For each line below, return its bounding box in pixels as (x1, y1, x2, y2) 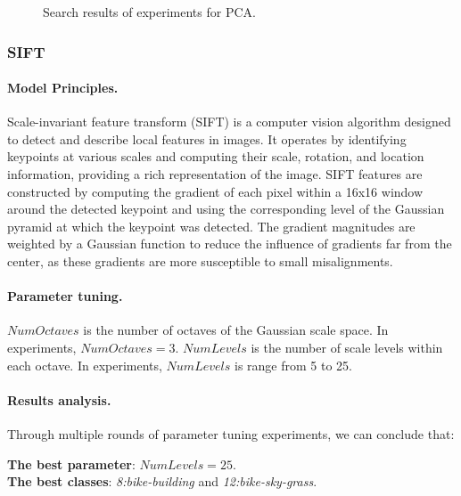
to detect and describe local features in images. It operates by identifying (7, 129, 407, 148)
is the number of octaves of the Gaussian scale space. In (83, 321, 389, 339)
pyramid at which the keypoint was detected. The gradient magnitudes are (7, 216, 416, 235)
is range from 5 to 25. (234, 355, 352, 374)
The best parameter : (7, 454, 136, 473)
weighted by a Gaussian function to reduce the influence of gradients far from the (7, 234, 452, 253)
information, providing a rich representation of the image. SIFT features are (7, 165, 423, 183)
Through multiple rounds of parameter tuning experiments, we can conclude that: (7, 424, 455, 443)
